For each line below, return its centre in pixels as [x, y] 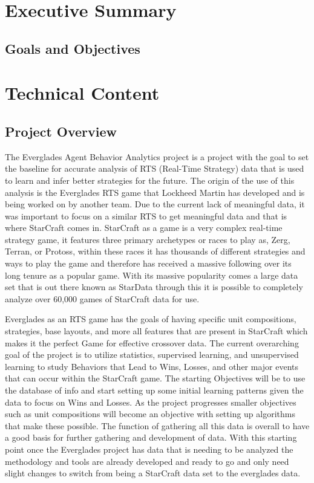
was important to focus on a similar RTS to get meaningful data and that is [146, 216]
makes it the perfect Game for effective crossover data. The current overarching [152, 342]
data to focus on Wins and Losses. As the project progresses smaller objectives [151, 402]
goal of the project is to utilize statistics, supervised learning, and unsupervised [152, 355]
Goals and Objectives [73, 48]
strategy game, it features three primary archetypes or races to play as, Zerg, [148, 239]
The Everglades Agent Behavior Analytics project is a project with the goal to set [157, 156]
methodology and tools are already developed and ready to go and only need [147, 461]
